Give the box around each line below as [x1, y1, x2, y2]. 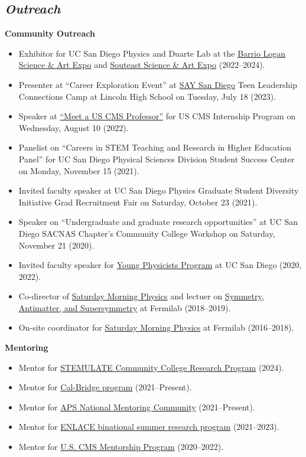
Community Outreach [5, 27, 95, 40]
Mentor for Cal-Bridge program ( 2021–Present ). [18, 381, 192, 393]
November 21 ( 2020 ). [18, 239, 95, 251]
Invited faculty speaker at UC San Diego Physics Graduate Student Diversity [18, 184, 299, 197]
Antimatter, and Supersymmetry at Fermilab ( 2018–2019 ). [18, 301, 231, 314]
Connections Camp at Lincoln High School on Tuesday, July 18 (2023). [18, 90, 276, 102]
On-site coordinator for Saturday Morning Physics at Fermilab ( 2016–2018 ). [18, 321, 294, 334]
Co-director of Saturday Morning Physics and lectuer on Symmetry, [18, 290, 264, 302]
